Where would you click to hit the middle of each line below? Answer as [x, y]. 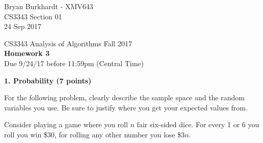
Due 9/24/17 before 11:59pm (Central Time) [74, 63]
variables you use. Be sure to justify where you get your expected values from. [126, 107]
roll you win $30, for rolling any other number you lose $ [93, 134]
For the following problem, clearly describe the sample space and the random [124, 97]
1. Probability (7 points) [48, 80]
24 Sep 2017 [23, 26]
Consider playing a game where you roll [66, 124]
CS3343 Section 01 [33, 16]
